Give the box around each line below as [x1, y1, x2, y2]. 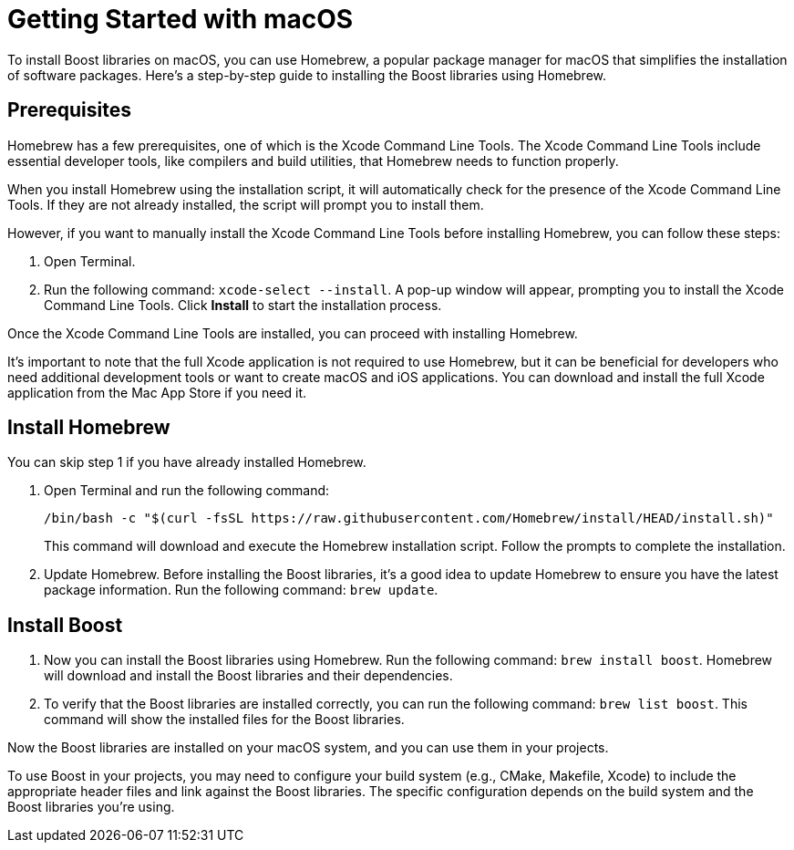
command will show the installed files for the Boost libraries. [44, 711, 405, 728]
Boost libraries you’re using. [7, 799, 175, 815]
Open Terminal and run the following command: [44, 482, 330, 499]
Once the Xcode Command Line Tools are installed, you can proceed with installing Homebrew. [7, 325, 578, 341]
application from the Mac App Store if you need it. [7, 384, 307, 400]
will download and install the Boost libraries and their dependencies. [44, 668, 453, 684]
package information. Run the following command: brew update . [44, 582, 438, 598]
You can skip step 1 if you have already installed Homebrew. [7, 454, 366, 471]
